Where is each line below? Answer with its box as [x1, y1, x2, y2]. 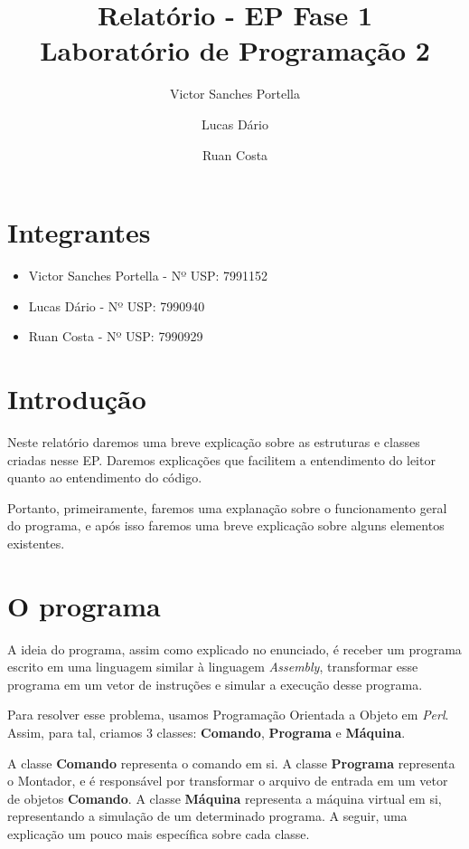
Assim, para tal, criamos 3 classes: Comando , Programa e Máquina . [7, 723, 406, 741]
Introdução [7, 380, 146, 416]
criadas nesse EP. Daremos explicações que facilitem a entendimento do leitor [7, 450, 436, 469]
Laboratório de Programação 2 [40, 32, 430, 69]
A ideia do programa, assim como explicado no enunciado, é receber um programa [7, 639, 462, 658]
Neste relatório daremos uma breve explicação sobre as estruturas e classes [7, 432, 420, 451]
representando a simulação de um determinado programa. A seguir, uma [7, 806, 408, 825]
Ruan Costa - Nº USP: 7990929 [28, 327, 203, 346]
